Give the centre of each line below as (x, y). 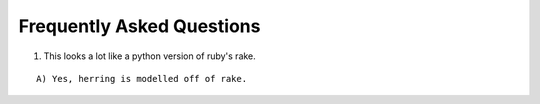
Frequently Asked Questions (139, 26)
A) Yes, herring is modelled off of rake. (142, 78)
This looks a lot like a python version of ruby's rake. (150, 56)
